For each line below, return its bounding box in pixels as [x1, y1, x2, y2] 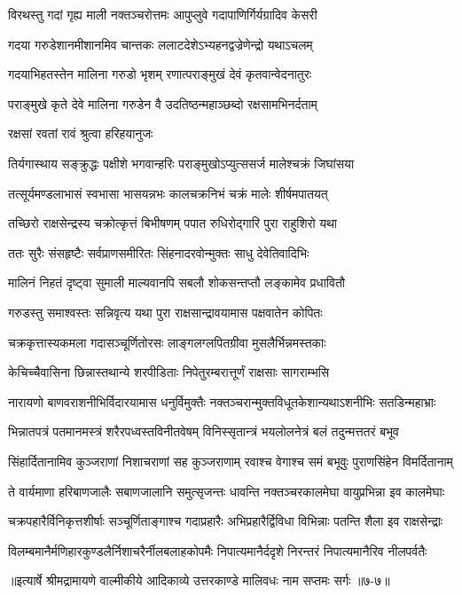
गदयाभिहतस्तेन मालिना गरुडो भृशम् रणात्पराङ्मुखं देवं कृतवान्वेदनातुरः [8, 65, 312, 83]
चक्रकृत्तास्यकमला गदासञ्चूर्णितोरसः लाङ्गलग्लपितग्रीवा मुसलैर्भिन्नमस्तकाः [8, 333, 326, 351]
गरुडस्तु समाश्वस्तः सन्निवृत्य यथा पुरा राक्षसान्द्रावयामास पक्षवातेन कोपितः [8, 302, 323, 321]
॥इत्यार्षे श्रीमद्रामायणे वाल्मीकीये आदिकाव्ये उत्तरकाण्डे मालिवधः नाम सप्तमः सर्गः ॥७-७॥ [8, 571, 390, 590]
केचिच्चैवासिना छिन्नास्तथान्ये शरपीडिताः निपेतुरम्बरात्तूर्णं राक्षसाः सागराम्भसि [8, 363, 330, 381]
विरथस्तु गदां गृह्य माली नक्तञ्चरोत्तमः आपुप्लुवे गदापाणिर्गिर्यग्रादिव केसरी [8, 5, 317, 23]
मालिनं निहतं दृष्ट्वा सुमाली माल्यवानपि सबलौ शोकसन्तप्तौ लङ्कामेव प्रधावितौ [8, 273, 345, 292]
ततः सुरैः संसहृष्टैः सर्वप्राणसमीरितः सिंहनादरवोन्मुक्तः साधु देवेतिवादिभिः [8, 243, 309, 262]
